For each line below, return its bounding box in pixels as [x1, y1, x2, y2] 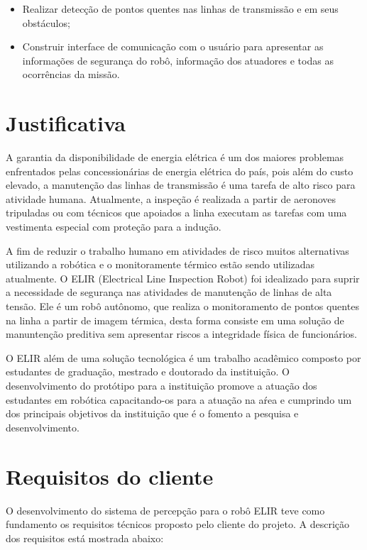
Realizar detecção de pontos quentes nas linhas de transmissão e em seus [22, 1, 339, 16]
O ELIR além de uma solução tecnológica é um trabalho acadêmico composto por [6, 350, 361, 365]
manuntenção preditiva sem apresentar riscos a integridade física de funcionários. [6, 326, 357, 341]
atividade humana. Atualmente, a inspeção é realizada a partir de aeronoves [6, 191, 336, 206]
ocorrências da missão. [22, 67, 120, 82]
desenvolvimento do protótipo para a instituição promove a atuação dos [6, 378, 317, 392]
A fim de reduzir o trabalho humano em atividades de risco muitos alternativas [6, 243, 349, 258]
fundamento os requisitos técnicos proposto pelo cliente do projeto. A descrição [6, 517, 349, 532]
